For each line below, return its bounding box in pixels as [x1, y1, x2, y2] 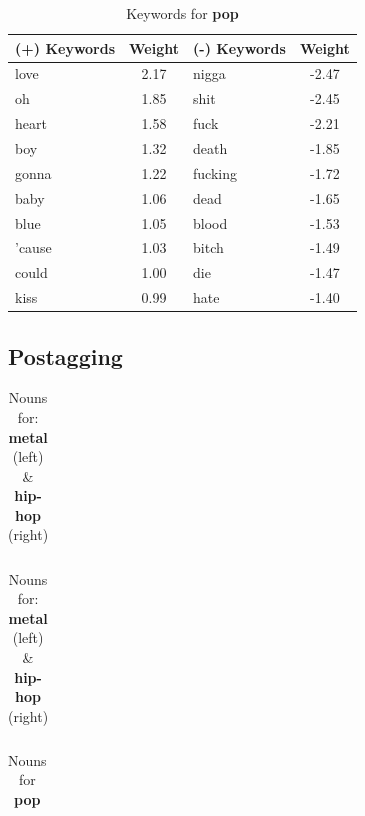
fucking [193, 162, 237, 183]
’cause [15, 237, 52, 258]
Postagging [8, 340, 123, 371]
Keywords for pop [126, 3, 239, 23]
